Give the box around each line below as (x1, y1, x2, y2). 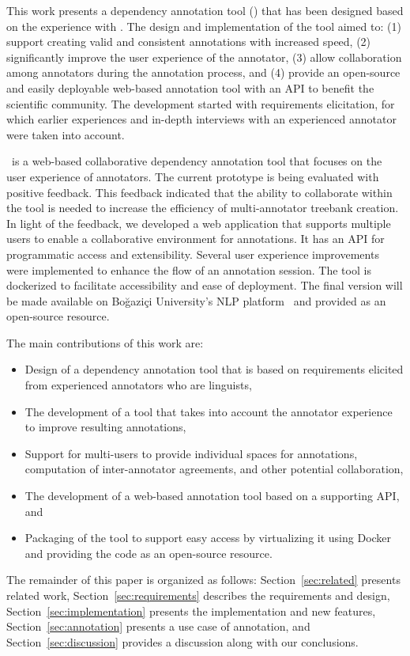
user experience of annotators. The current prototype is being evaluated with (6, 168, 379, 184)
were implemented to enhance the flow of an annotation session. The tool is (6, 261, 371, 278)
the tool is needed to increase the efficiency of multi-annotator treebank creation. (6, 199, 399, 216)
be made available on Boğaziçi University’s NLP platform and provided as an (6, 292, 386, 309)
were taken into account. (6, 126, 125, 142)
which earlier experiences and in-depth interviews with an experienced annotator (6, 111, 397, 127)
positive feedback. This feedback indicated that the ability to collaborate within (6, 184, 393, 200)
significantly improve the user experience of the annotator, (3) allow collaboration (6, 48, 402, 65)
